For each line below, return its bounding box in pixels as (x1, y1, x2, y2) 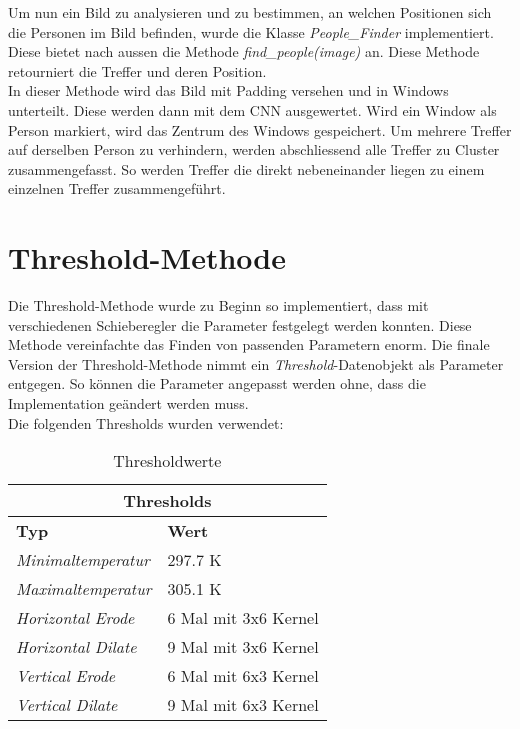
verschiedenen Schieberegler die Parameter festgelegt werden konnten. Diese (8, 314, 472, 335)
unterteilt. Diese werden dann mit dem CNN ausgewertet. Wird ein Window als (8, 99, 497, 120)
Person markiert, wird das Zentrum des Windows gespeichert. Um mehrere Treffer (8, 119, 512, 140)
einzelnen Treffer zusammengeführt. (8, 178, 226, 199)
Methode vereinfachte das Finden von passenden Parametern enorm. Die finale (8, 334, 490, 355)
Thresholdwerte (113, 449, 222, 473)
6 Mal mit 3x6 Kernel (167, 606, 319, 630)
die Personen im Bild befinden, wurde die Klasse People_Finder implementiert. (8, 21, 494, 42)
